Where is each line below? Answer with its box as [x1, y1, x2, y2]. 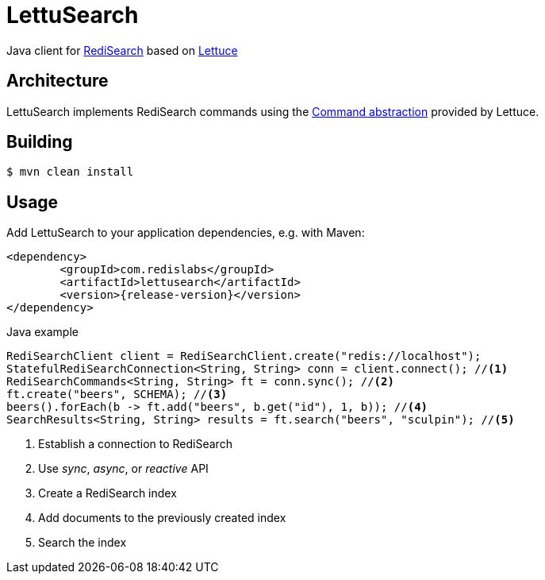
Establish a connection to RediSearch [38, 437, 232, 451]
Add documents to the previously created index [38, 511, 286, 525]
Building [6, 132, 73, 153]
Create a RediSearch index [38, 486, 177, 501]
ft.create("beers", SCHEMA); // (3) [6, 388, 228, 401]
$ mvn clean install [6, 165, 134, 179]
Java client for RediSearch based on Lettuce [6, 43, 238, 57]
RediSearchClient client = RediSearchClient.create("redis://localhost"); [6, 350, 482, 363]
